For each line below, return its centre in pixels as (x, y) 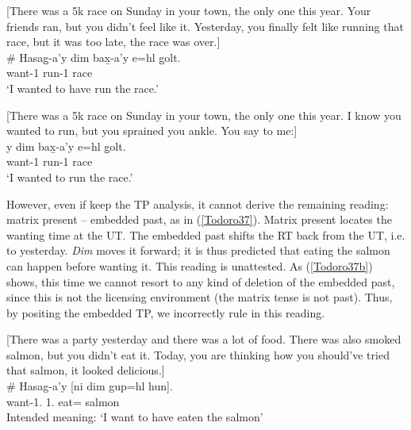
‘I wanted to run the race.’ (70, 177)
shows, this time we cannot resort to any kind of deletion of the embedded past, (201, 281)
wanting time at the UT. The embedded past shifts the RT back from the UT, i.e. (206, 234)
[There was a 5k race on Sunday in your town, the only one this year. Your (189, 10)
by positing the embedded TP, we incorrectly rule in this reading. (166, 312)
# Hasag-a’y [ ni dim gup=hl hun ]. (90, 386)
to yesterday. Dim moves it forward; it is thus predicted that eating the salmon (198, 250)
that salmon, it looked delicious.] (86, 370)
